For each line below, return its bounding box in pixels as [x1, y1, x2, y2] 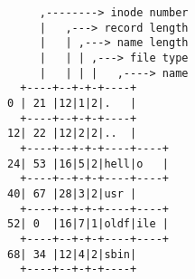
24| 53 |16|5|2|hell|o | [7, 157, 169, 170]
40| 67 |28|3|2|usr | [7, 187, 137, 200]
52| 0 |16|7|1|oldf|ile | [7, 217, 169, 231]
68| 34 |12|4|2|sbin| [7, 247, 137, 261]
